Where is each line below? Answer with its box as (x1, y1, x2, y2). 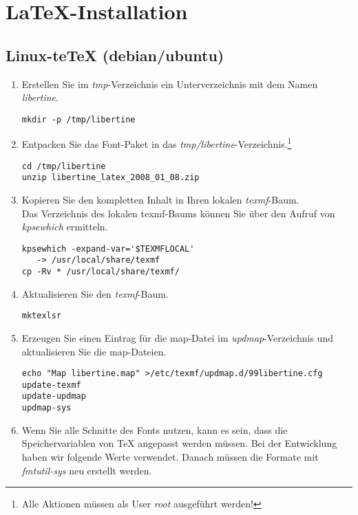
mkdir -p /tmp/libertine (21, 114, 136, 124)
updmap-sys (21, 403, 72, 413)
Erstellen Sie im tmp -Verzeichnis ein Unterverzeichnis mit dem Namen (21, 76, 318, 91)
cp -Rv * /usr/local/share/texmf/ (21, 267, 180, 277)
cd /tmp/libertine (21, 161, 106, 171)
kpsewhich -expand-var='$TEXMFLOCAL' (21, 243, 195, 254)
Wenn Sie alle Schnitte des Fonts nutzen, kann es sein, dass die (21, 422, 288, 437)
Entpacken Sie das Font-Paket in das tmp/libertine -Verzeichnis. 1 (21, 135, 292, 151)
